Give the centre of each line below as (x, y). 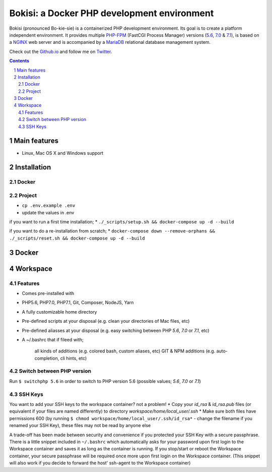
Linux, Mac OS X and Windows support (62, 153)
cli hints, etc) (74, 358)
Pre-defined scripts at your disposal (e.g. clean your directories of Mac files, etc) (106, 321)
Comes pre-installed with (48, 293)
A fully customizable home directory (59, 312)
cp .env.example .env (49, 206)
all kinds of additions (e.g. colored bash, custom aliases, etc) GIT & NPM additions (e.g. (125, 351)
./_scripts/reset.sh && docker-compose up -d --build (77, 238)
